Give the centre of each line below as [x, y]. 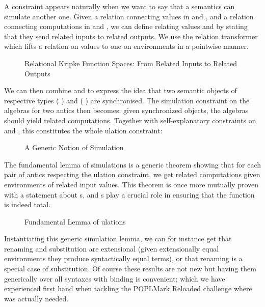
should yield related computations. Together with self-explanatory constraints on [130, 120]
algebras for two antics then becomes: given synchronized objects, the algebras [126, 110]
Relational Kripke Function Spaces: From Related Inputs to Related [131, 63]
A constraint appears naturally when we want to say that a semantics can [120, 6]
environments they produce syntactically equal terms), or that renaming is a [123, 258]
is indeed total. [28, 204]
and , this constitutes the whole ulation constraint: [83, 130]
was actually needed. [36, 298]
